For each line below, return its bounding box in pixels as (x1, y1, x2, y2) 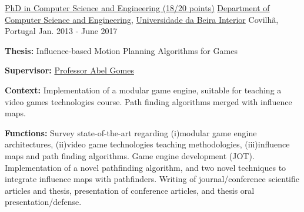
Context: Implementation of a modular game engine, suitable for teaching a (5, 83, 282, 96)
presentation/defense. (5, 196, 82, 208)
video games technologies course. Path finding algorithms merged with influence (5, 95, 292, 107)
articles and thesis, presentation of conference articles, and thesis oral (5, 184, 255, 196)
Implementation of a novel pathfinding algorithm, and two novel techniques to (5, 161, 286, 173)
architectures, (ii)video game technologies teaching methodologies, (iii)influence (5, 138, 290, 150)
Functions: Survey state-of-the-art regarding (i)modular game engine (5, 126, 257, 139)
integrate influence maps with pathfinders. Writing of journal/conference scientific (5, 173, 299, 185)
